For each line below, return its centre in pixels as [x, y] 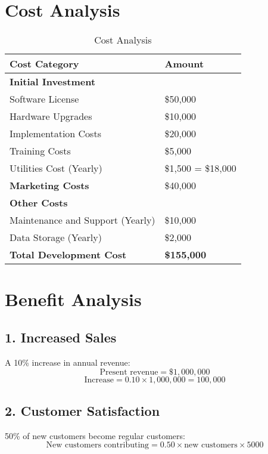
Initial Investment [53, 82]
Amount [184, 64]
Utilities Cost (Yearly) [56, 168]
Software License [44, 99]
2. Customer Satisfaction [82, 410]
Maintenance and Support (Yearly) [82, 220]
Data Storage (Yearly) [56, 237]
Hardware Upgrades [51, 116]
